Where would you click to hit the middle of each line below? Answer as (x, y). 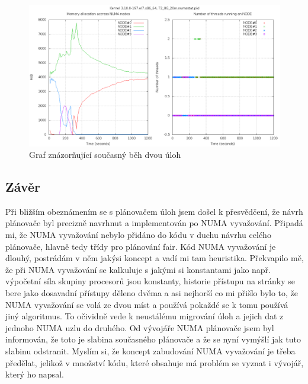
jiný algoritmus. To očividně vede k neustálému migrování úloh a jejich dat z (145, 316)
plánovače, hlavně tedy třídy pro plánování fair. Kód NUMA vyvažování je (141, 246)
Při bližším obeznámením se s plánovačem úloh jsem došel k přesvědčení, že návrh (154, 211)
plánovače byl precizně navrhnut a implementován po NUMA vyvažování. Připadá (154, 223)
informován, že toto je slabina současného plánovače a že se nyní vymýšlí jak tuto (153, 339)
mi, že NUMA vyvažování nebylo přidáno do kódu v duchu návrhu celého (138, 235)
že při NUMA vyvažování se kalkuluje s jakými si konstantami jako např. (138, 269)
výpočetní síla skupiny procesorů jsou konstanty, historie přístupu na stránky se (150, 281)
